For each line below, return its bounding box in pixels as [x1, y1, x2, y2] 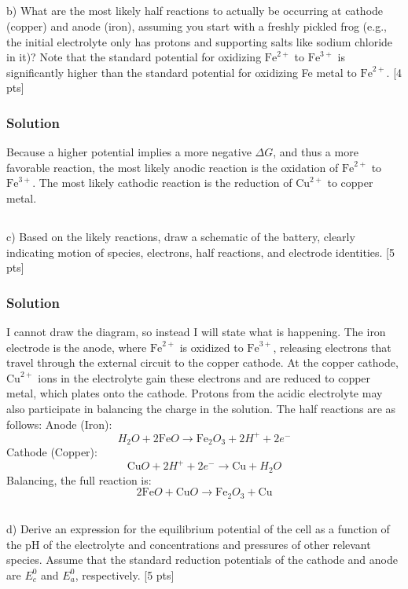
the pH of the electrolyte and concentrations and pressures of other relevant [6, 536, 371, 552]
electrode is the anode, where [6, 338, 147, 355]
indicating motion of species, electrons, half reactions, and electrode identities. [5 [6, 243, 395, 260]
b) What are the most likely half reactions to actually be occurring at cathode [6, 2, 384, 19]
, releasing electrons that [273, 338, 391, 355]
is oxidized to [179, 338, 244, 355]
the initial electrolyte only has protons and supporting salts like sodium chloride [6, 33, 393, 49]
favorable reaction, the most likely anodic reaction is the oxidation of [6, 159, 339, 175]
